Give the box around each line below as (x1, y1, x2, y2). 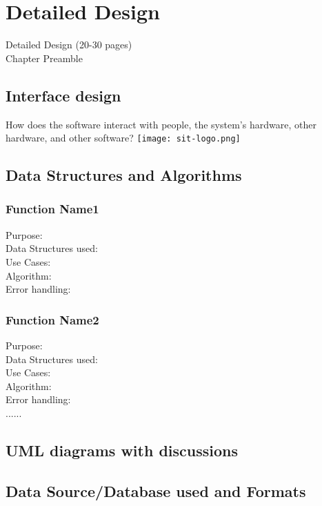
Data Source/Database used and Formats (6, 480, 306, 501)
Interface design (6, 84, 121, 106)
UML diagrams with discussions (6, 439, 239, 460)
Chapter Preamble (6, 50, 83, 65)
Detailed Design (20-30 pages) (6, 37, 132, 52)
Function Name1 (6, 200, 99, 217)
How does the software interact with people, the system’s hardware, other (6, 117, 316, 131)
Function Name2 (6, 311, 99, 328)
